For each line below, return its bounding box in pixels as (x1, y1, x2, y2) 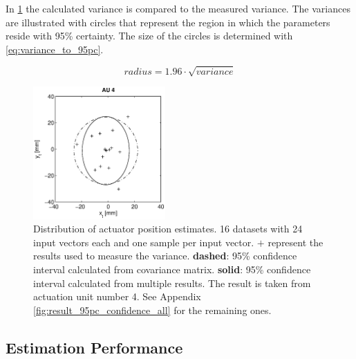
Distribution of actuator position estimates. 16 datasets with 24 (33, 221, 303, 236)
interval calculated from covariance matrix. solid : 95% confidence (33, 262, 311, 277)
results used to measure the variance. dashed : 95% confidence (33, 248, 297, 263)
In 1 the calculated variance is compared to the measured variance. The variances (6, 1, 350, 15)
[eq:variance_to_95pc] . (6, 42, 104, 56)
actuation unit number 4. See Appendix (33, 289, 201, 304)
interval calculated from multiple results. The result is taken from (33, 275, 311, 290)
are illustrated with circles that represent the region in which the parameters (6, 15, 330, 29)
